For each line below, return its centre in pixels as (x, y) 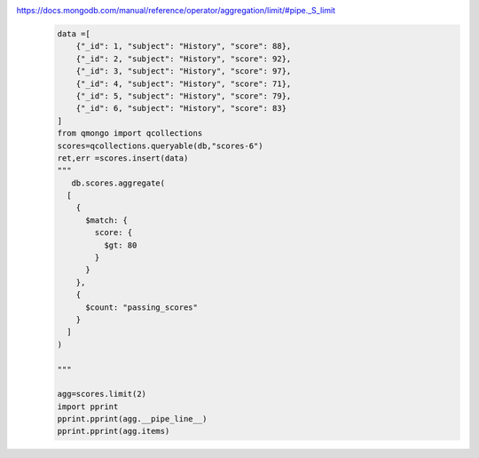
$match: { (107, 220)
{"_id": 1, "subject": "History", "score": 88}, (184, 46)
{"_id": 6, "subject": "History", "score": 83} (181, 108)
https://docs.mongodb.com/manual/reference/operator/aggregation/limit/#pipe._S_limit (176, 10)
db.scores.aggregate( (118, 183)
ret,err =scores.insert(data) (123, 158)
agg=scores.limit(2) (102, 394)
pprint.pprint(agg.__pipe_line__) (132, 419)
